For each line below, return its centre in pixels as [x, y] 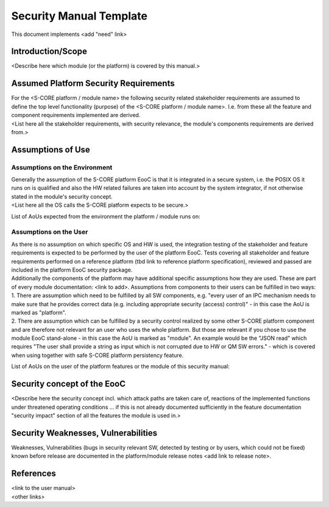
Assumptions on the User [50, 232]
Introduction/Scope [49, 52]
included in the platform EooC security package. [72, 270]
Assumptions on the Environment [62, 167]
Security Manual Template [79, 16]
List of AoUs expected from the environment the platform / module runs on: [106, 216]
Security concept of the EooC [69, 384]
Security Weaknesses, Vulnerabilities [84, 433]
